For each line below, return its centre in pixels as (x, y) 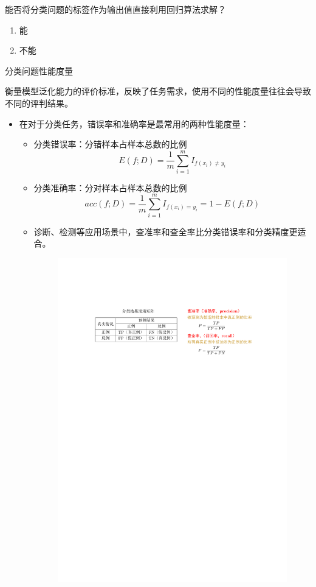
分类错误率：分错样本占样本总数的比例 (110, 144)
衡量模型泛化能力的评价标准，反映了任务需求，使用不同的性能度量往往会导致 (158, 91)
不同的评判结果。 (39, 103)
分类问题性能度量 (39, 70)
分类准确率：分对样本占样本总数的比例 (110, 187)
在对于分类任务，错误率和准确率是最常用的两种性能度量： (134, 123)
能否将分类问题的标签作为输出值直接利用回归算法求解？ (115, 9)
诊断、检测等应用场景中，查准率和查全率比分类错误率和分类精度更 (166, 231)
